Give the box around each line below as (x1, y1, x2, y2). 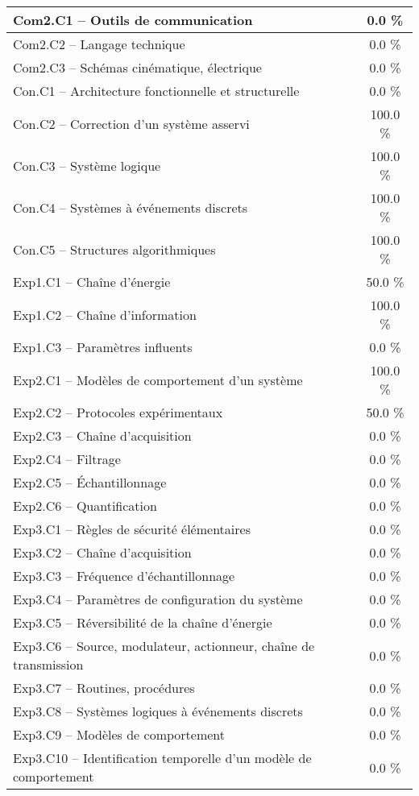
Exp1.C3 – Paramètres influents (13, 338, 193, 356)
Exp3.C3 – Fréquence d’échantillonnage (13, 566, 235, 585)
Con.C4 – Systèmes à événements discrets (13, 197, 248, 217)
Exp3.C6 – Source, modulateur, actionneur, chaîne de (13, 636, 315, 655)
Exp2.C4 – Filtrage (13, 450, 121, 468)
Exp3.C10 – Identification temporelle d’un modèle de (13, 748, 312, 767)
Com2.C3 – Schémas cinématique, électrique (13, 58, 262, 77)
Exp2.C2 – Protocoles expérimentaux (13, 403, 223, 421)
